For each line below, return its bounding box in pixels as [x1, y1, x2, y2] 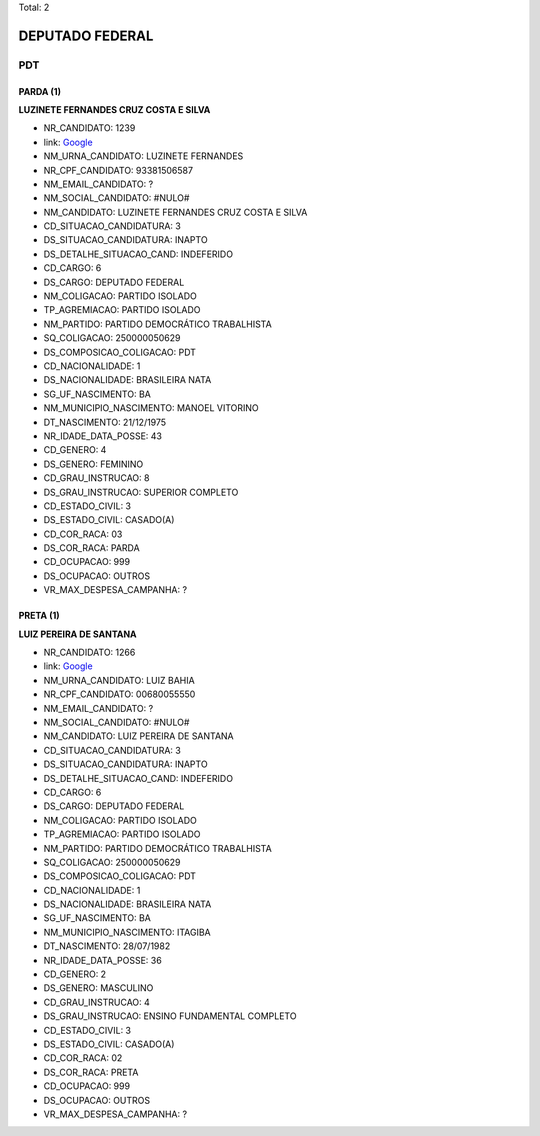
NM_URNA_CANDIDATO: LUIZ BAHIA [43, 674, 195, 686]
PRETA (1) [18, 610, 60, 622]
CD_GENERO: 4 [43, 444, 107, 456]
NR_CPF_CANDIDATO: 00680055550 [43, 688, 196, 700]
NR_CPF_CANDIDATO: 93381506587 [43, 164, 194, 176]
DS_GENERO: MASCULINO [43, 982, 154, 994]
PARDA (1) [18, 85, 62, 97]
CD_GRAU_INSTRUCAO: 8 [43, 472, 150, 484]
